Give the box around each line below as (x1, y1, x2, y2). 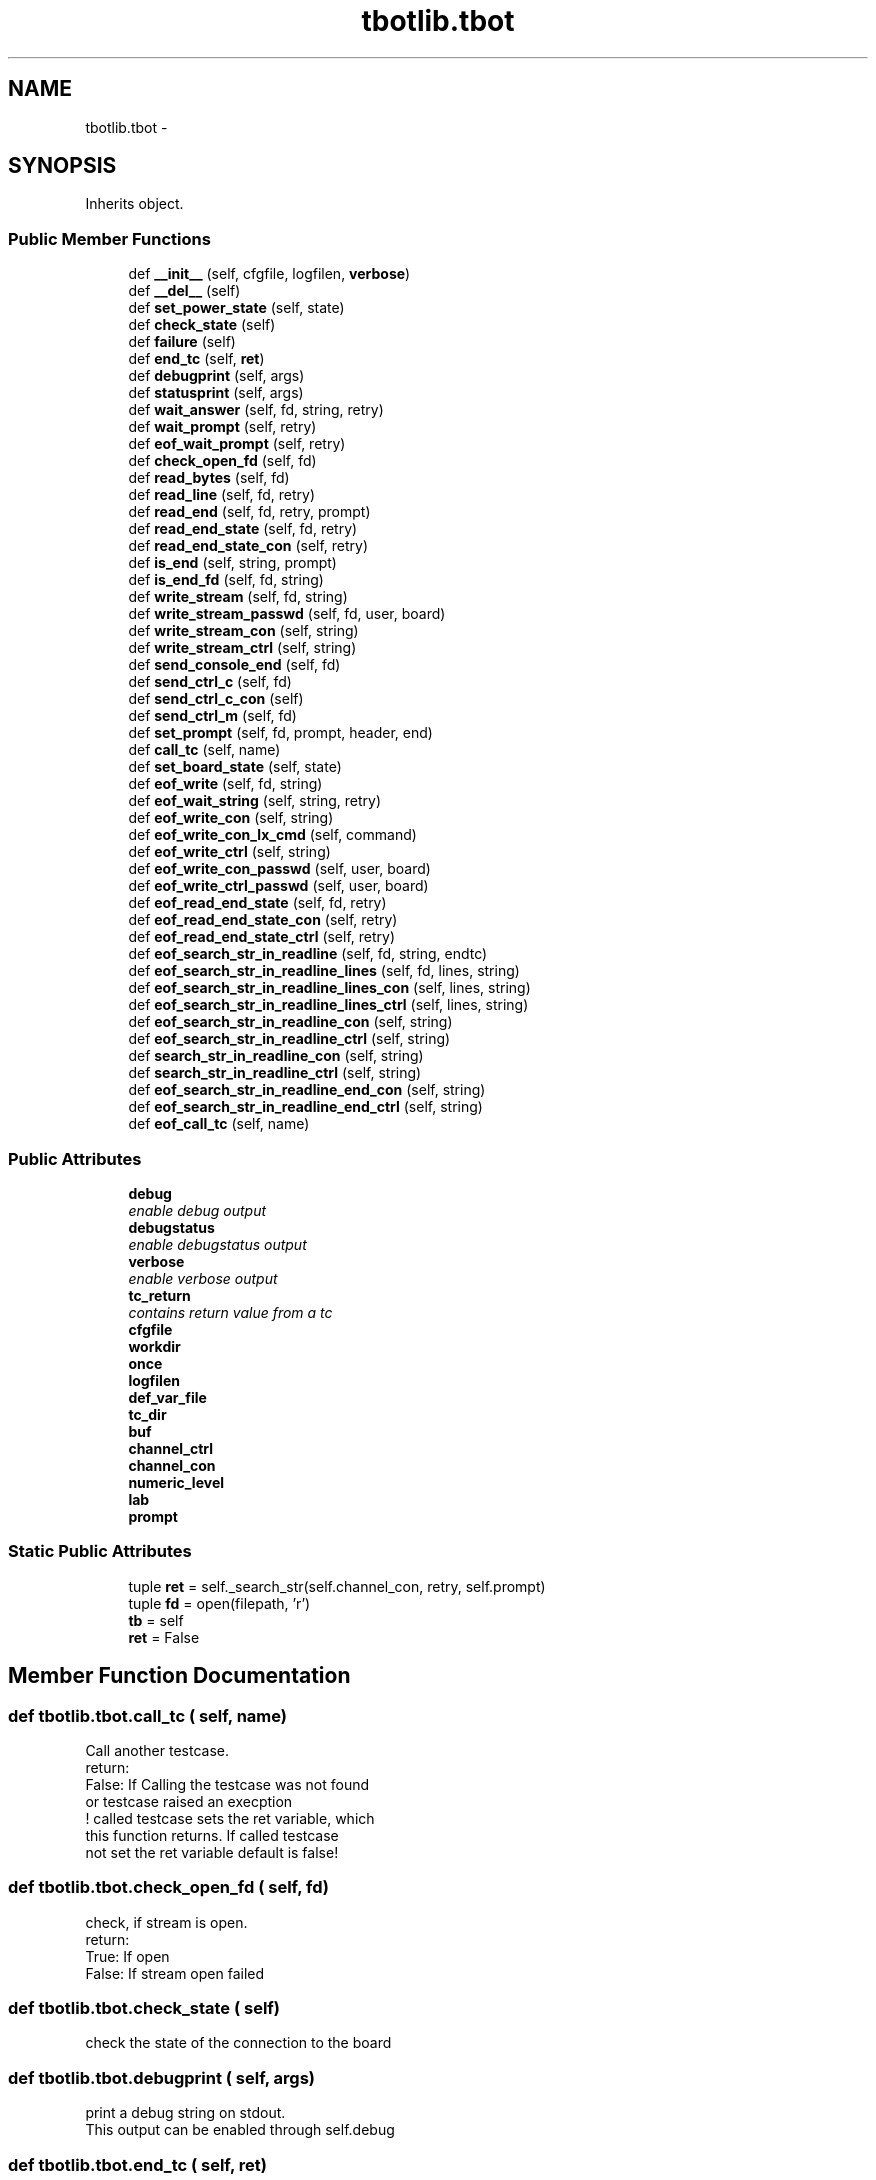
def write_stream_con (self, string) (128, 622, 359, 640)
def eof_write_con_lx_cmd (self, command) (128, 826, 417, 844)
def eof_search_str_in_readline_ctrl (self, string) (128, 1030, 451, 1048)
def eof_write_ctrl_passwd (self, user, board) (128, 877, 429, 895)
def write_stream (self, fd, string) (128, 588, 348, 606)
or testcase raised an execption (85, 1792, 293, 1810)
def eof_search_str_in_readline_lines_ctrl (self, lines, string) (128, 996, 529, 1014)
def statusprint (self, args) (128, 384, 304, 402)
